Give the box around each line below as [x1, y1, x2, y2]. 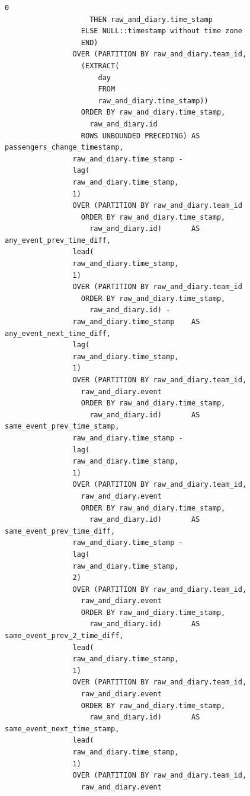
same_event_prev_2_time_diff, [5, 632, 124, 640]
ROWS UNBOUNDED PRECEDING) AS [81, 131, 200, 140]
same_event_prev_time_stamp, [5, 422, 120, 431]
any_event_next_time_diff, [5, 329, 111, 338]
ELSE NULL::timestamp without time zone [81, 27, 242, 36]
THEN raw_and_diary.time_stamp [89, 15, 213, 24]
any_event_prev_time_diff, [5, 236, 111, 245]
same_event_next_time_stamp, [5, 724, 120, 733]
